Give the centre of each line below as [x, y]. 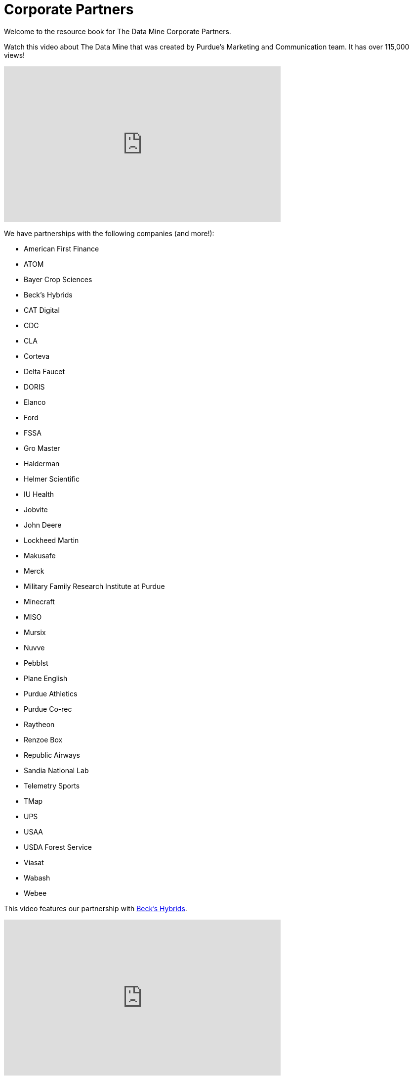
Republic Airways [52, 755]
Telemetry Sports [52, 785]
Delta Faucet [44, 371]
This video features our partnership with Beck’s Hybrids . [96, 908]
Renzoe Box [43, 739]
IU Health [39, 494]
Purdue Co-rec [48, 709]
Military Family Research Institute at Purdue [94, 586]
